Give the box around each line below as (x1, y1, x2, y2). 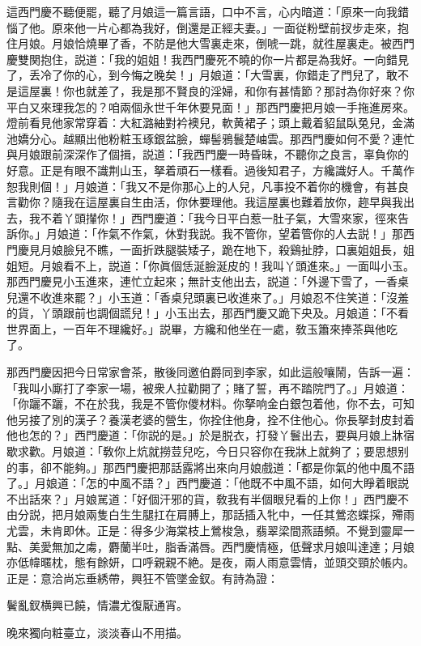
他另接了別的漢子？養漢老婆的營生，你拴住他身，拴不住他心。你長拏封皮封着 (6, 410, 415, 427)
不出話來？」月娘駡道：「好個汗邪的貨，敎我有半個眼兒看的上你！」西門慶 (6, 490, 398, 507)
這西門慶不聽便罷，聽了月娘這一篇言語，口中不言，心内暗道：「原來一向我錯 (6, 3, 409, 19)
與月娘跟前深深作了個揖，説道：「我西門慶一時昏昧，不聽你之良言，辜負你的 (6, 146, 409, 163)
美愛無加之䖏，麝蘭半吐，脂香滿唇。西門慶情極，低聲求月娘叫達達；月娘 (28, 538, 415, 555)
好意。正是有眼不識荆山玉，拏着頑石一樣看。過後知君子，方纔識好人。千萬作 (6, 161, 415, 178)
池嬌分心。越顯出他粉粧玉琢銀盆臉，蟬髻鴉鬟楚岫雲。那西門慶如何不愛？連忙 (6, 130, 415, 147)
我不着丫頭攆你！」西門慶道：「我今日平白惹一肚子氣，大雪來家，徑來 (28, 209, 398, 226)
